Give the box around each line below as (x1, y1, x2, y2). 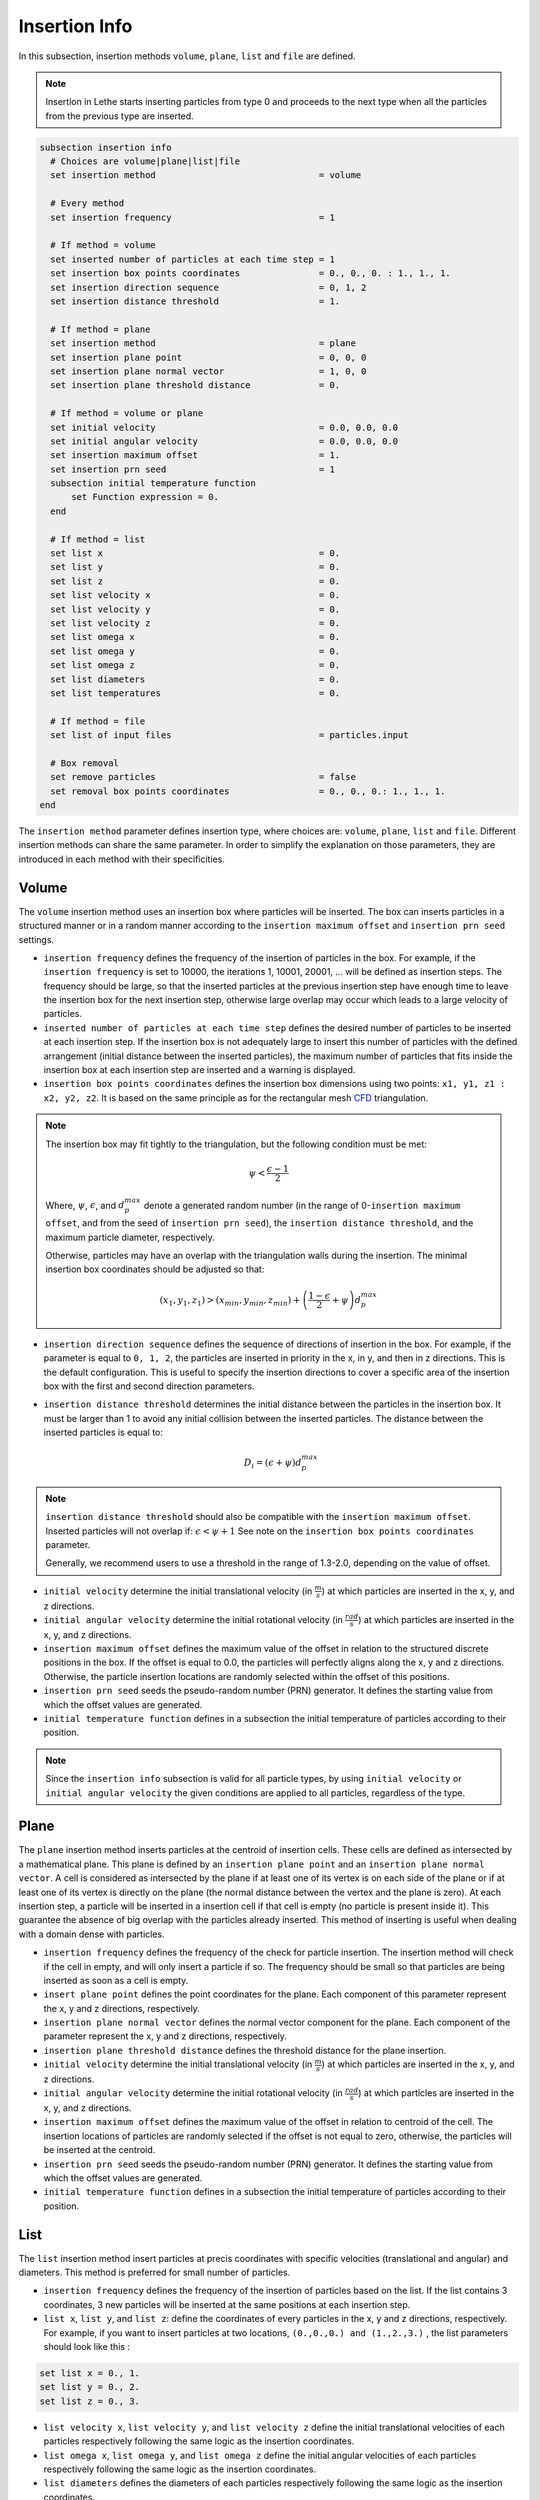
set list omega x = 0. (50, 631, 341, 643)
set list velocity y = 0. (50, 603, 341, 615)
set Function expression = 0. (71, 491, 220, 503)
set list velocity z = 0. (50, 617, 341, 629)
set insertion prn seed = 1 (50, 463, 335, 475)
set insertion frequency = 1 (50, 211, 335, 223)
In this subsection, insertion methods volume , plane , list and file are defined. (18, 50, 356, 62)
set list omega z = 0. (50, 660, 341, 671)
